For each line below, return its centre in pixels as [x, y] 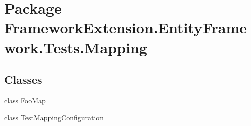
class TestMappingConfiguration [54, 117]
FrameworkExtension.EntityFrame [126, 27]
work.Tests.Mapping [76, 47]
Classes [23, 79]
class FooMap [25, 100]
